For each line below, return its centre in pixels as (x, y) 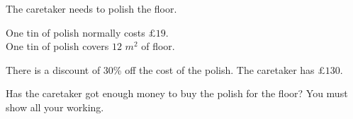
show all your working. (55, 107)
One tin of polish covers (57, 46)
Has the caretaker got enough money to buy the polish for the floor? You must (177, 93)
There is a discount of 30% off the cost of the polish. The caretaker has (160, 69)
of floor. (158, 46)
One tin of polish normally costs (75, 32)
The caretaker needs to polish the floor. (91, 8)
